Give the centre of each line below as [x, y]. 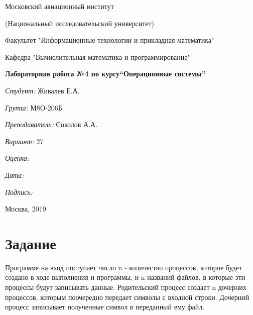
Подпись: [19, 192]
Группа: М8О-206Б [34, 107]
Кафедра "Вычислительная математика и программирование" [98, 57]
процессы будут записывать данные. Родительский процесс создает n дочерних [126, 287]
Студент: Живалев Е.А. [42, 90]
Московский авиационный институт [59, 6]
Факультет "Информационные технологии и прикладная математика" [110, 40]
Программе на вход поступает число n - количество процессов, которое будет [124, 267]
